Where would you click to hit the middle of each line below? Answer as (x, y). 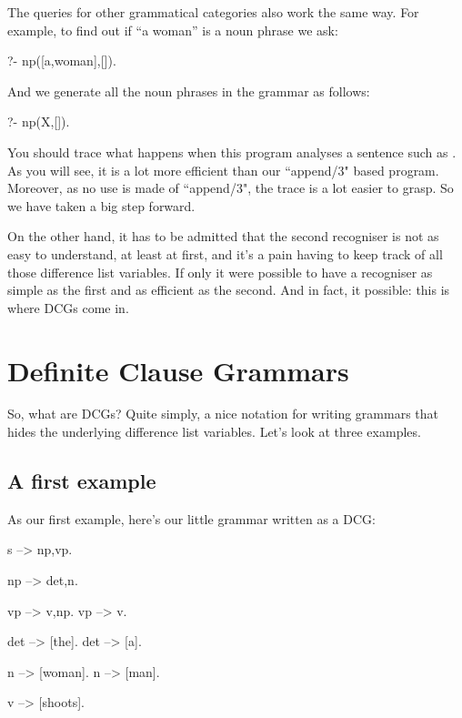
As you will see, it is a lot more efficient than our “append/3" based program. (223, 170)
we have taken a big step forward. (101, 205)
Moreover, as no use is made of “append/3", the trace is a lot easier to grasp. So (231, 188)
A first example (82, 481)
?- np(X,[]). (39, 121)
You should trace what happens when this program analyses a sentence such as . (232, 152)
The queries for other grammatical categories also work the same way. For (213, 12)
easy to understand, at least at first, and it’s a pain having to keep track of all (225, 253)
